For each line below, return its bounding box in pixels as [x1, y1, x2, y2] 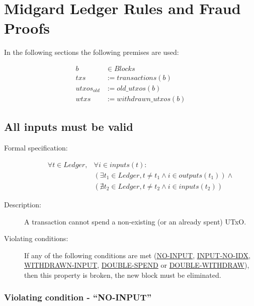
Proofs [4, 18, 50, 38]
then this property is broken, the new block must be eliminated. [24, 269, 221, 280]
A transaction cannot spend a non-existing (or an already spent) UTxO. [24, 216, 246, 226]
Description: [4, 199, 41, 209]
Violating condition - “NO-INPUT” [4, 291, 152, 303]
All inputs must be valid [4, 119, 133, 134]
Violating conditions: [4, 233, 68, 244]
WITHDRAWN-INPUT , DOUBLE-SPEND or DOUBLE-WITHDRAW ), [24, 260, 249, 270]
